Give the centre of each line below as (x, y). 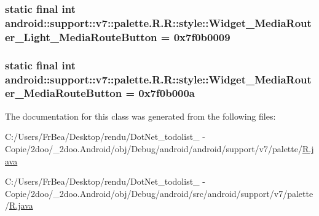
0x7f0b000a (167, 93)
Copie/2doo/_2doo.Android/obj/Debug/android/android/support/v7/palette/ (154, 148)
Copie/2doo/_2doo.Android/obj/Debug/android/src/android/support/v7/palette (159, 193)
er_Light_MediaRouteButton (81, 37)
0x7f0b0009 (202, 37)
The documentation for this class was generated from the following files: (140, 116)
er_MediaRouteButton (64, 93)
